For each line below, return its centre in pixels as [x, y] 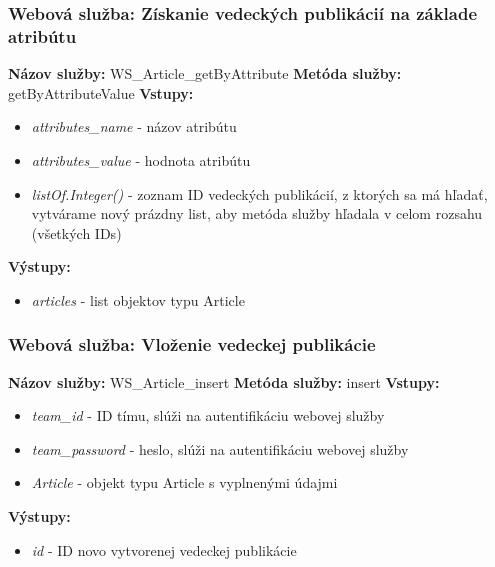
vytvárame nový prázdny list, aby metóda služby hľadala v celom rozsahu [257, 213]
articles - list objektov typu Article [138, 299]
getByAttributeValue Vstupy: [101, 92]
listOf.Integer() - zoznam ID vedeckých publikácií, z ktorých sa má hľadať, [259, 193]
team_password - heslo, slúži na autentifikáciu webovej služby [220, 448]
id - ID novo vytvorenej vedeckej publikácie [164, 549]
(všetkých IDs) [76, 232]
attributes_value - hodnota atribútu [141, 159]
